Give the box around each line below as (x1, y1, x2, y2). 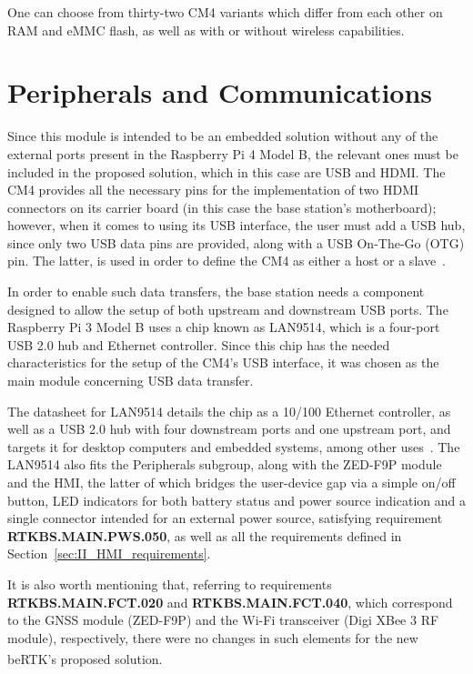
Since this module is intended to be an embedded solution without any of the (7, 126, 438, 146)
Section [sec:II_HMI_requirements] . (7, 544, 211, 563)
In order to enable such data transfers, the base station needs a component (7, 282, 425, 301)
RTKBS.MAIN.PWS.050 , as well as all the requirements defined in (7, 526, 402, 545)
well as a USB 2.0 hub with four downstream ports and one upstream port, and (7, 419, 451, 438)
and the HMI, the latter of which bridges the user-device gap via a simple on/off (7, 473, 456, 491)
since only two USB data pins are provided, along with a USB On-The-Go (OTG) (7, 233, 465, 252)
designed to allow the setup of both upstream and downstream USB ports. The (7, 299, 448, 318)
